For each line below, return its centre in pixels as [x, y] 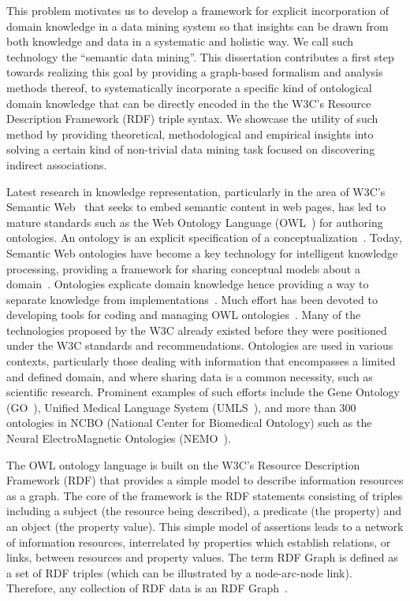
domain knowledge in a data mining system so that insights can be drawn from [198, 26]
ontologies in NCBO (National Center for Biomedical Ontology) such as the [189, 423]
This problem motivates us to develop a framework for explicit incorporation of [198, 10]
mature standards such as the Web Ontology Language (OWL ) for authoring [195, 222]
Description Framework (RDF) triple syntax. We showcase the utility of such [192, 119]
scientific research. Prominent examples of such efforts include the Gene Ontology [203, 392]
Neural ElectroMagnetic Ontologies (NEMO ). [119, 438]
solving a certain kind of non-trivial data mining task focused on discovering [191, 149]
